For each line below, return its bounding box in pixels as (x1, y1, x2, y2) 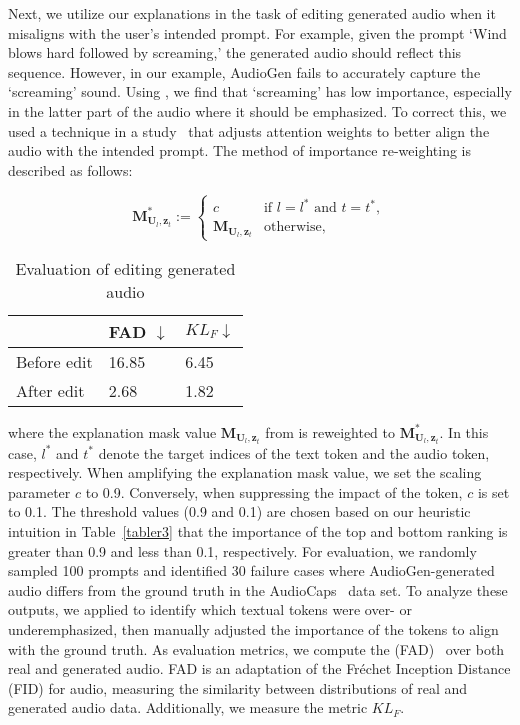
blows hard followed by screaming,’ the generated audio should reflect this (8, 42, 462, 63)
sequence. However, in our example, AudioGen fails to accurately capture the (8, 61, 481, 82)
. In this (439, 421, 489, 442)
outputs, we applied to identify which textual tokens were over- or (8, 599, 412, 620)
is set (477, 481, 510, 502)
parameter (8, 481, 71, 502)
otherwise (263, 220, 322, 235)
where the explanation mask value (8, 421, 217, 442)
